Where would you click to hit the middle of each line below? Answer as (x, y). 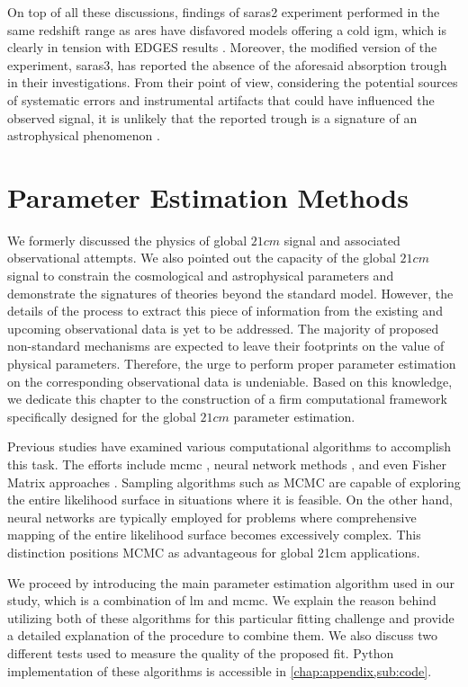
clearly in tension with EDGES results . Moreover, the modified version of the (222, 47)
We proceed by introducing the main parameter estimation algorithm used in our (231, 582)
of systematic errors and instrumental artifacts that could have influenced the (221, 99)
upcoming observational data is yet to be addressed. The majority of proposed (223, 328)
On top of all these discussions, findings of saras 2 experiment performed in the (224, 12)
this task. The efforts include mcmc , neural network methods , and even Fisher (227, 464)
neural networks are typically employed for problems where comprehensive (212, 517)
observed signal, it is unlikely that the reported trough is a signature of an (212, 117)
